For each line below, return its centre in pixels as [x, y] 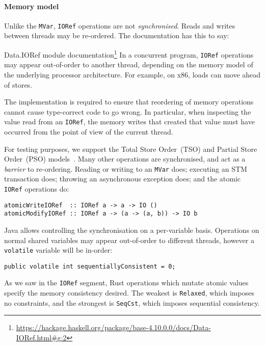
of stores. [18, 84]
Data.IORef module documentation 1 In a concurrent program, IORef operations [129, 54]
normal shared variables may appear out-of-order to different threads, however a [129, 240]
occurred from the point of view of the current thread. [89, 131]
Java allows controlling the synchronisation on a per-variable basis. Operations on [132, 230]
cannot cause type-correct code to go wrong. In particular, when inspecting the [128, 111]
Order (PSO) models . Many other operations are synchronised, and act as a [125, 159]
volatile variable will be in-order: [58, 250]
